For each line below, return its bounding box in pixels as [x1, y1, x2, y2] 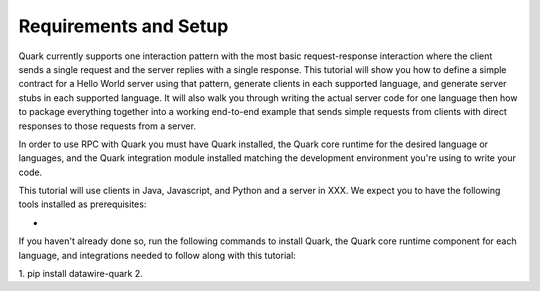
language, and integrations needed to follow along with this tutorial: [18, 249, 297, 261]
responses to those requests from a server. [18, 120, 197, 132]
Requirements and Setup [18, 15, 229, 37]
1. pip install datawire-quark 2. [18, 268, 144, 280]
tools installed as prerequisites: [18, 198, 147, 210]
